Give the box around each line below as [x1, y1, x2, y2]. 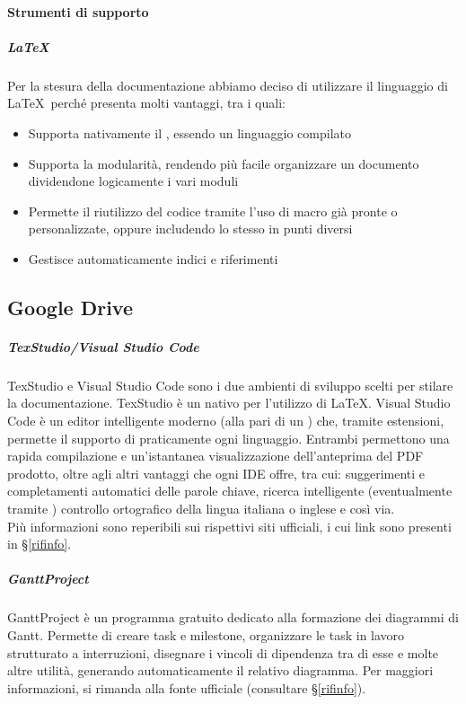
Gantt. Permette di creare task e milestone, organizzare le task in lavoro [7, 625, 405, 644]
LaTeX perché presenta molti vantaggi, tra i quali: [7, 93, 286, 112]
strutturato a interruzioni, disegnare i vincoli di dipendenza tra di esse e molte [7, 643, 439, 662]
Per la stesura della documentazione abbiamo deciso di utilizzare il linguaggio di [7, 75, 448, 94]
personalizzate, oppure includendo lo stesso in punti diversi [28, 219, 353, 238]
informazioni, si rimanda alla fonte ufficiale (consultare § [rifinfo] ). [7, 678, 366, 697]
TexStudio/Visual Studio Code [7, 337, 199, 356]
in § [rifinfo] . [7, 534, 72, 553]
